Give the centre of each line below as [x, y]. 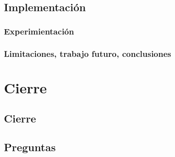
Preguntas [30, 147]
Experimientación [39, 31]
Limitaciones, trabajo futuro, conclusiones [88, 53]
